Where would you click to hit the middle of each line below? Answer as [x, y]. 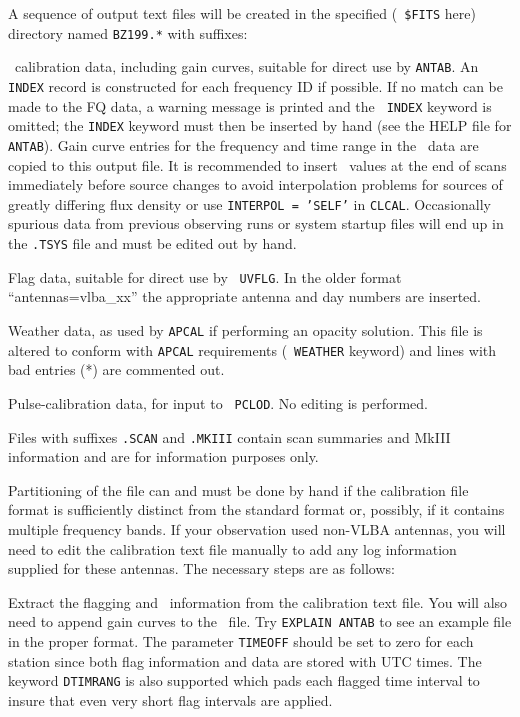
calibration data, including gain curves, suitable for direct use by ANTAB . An [246, 66]
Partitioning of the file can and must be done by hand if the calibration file [238, 489]
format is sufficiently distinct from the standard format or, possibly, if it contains [256, 509]
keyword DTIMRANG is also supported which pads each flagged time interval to [244, 680]
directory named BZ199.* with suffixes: [128, 32]
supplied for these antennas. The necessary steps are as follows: [201, 568]
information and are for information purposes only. [163, 456]
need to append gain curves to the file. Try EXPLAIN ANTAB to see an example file [260, 621]
